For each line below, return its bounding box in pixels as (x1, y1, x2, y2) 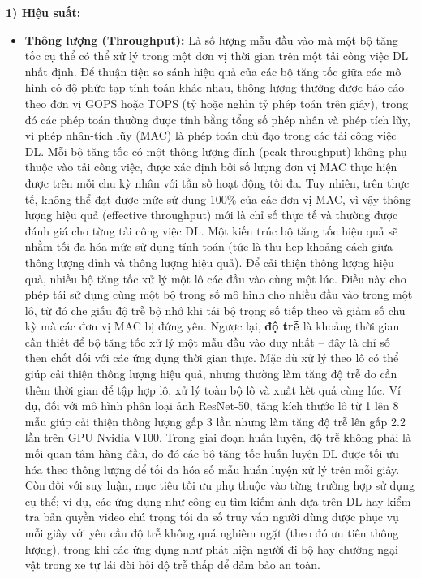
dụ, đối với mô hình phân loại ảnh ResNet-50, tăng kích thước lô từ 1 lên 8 (24, 397, 399, 414)
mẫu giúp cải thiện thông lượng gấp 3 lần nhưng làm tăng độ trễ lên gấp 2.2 (24, 412, 406, 429)
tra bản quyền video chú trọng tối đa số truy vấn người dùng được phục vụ (24, 508, 399, 525)
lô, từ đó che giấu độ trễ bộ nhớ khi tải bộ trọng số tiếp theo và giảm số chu (24, 301, 406, 318)
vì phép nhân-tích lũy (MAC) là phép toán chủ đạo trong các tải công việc (24, 127, 397, 144)
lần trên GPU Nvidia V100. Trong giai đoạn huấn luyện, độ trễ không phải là (24, 429, 411, 446)
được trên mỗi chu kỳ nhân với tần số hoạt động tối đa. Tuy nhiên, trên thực (24, 174, 410, 191)
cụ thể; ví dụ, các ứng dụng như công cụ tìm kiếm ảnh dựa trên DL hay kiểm (24, 492, 411, 509)
